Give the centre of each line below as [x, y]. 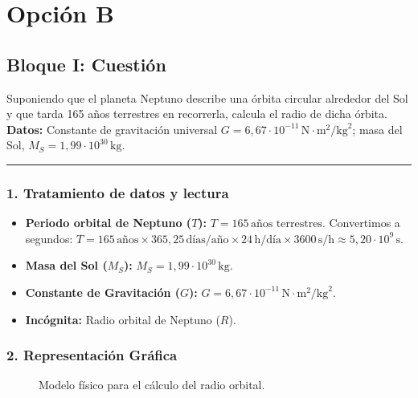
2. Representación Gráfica [92, 355]
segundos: [49, 238]
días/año [207, 240]
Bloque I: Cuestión [86, 64]
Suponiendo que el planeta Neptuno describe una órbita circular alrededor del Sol [207, 97]
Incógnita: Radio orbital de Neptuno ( [123, 319]
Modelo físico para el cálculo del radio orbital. [152, 385]
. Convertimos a [361, 223]
